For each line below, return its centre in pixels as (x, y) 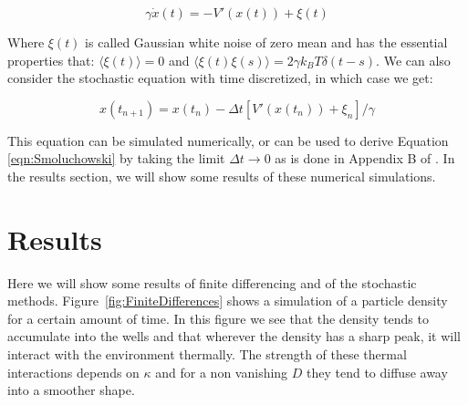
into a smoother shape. (71, 390)
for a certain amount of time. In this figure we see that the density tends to (218, 318)
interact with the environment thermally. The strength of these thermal (207, 354)
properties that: (51, 60)
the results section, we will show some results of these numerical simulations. (222, 176)
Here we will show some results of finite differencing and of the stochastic (212, 282)
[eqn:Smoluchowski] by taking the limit (116, 158)
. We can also (413, 60)
